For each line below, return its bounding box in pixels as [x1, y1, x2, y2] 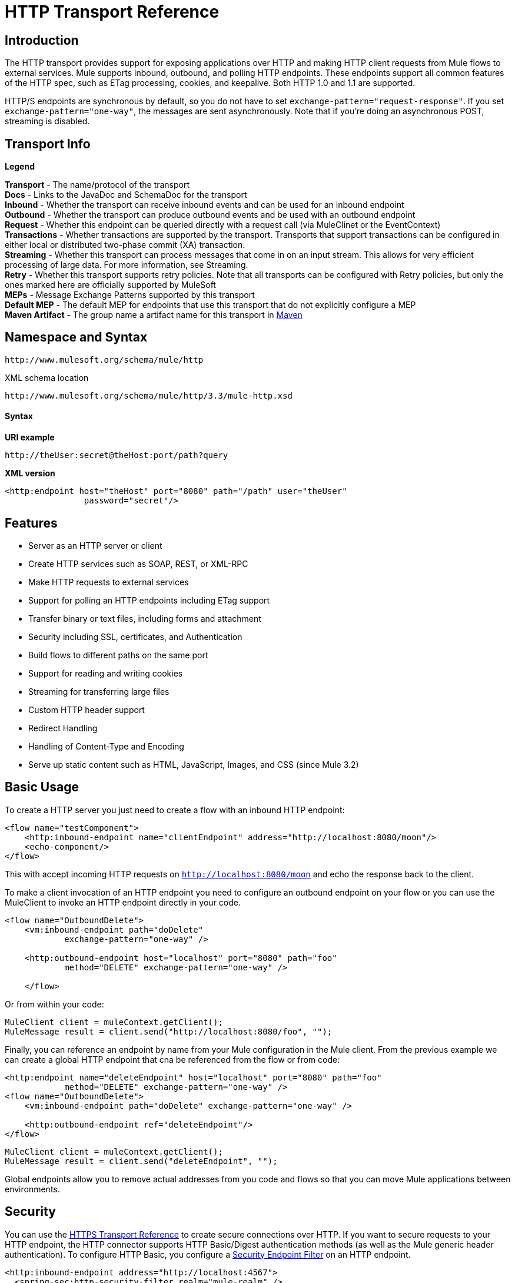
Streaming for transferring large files [28, 686, 170, 697]
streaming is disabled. [5, 116, 90, 127]
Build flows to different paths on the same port [28, 649, 208, 660]
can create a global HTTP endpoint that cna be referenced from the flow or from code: [5, 1054, 340, 1065]
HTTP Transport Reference [5, 2, 220, 22]
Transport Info [5, 136, 91, 151]
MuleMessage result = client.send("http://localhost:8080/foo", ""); [5, 1026, 333, 1036]
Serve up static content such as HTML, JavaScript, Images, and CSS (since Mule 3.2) [28, 759, 359, 770]
